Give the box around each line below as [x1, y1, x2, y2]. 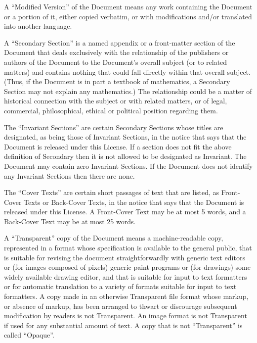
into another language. [4, 21, 72, 31]
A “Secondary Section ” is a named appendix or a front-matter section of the [4, 37, 235, 48]
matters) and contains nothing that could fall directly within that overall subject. [4, 66, 251, 77]
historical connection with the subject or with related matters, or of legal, [4, 96, 227, 106]
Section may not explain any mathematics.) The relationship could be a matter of [4, 86, 252, 96]
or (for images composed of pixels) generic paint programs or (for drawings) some [4, 262, 251, 272]
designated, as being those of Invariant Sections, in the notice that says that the [4, 132, 247, 142]
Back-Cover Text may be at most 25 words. [4, 216, 136, 226]
